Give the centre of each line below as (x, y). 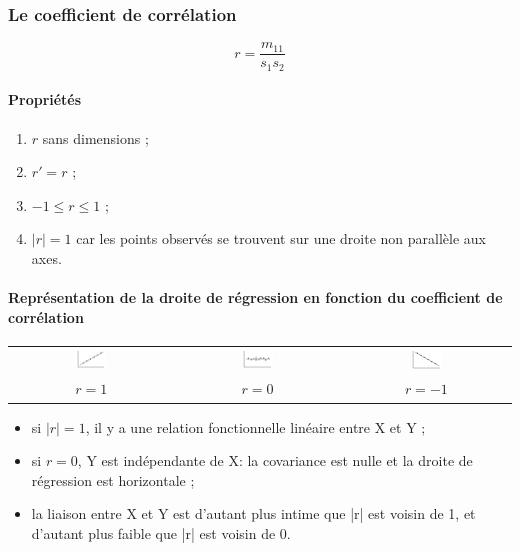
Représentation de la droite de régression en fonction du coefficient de (255, 297)
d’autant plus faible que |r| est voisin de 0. (161, 532)
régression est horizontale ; (113, 479)
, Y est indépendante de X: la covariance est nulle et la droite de (275, 460)
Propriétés (45, 99)
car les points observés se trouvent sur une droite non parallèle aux (281, 238)
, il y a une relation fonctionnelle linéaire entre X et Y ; (255, 426)
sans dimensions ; (95, 137)
